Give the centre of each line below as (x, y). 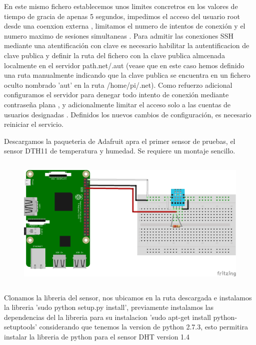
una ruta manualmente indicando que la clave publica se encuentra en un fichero (127, 75)
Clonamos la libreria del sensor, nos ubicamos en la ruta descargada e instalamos (128, 297)
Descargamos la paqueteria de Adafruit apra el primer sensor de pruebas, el (120, 141)
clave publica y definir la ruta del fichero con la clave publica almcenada (114, 55)
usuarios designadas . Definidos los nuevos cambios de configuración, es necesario (128, 114)
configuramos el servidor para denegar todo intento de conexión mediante (116, 95)
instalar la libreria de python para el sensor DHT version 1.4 (97, 336)
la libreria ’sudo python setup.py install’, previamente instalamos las (109, 307)
